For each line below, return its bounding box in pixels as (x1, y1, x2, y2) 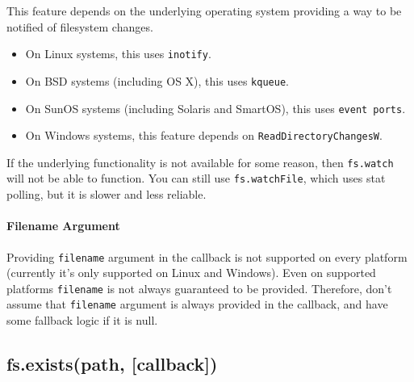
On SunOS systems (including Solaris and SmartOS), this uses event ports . (25, 99, 406, 116)
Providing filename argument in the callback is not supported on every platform (6, 248, 408, 265)
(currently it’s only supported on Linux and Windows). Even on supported (6, 264, 376, 281)
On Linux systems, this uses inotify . (25, 45, 211, 62)
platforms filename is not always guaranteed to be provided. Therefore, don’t (6, 279, 392, 296)
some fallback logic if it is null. (6, 312, 158, 329)
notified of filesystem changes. (6, 18, 153, 35)
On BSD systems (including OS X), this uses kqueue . (25, 72, 289, 89)
